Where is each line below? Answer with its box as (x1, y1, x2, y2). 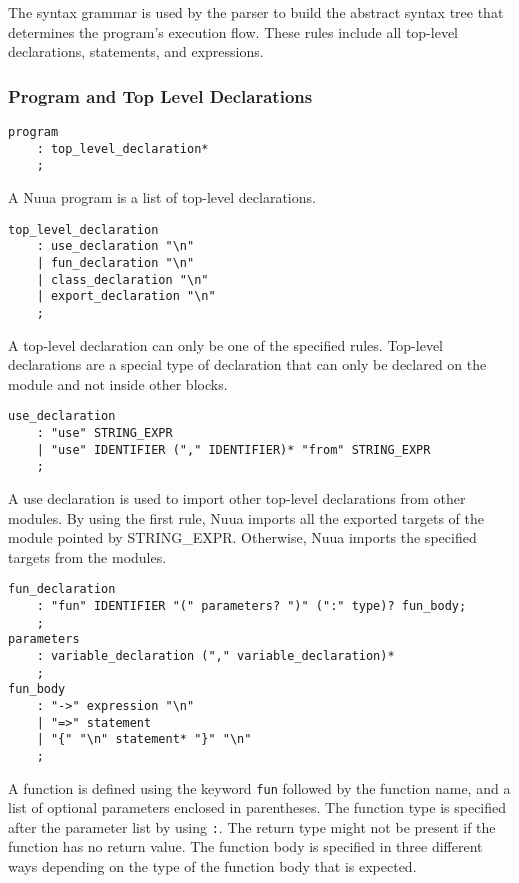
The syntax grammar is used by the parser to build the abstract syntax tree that (8, 2, 504, 22)
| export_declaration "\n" (36, 289, 216, 304)
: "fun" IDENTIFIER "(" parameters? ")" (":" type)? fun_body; (36, 598, 467, 613)
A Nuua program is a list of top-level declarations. (8, 186, 316, 207)
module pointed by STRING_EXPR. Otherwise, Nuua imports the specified (8, 527, 477, 548)
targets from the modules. (8, 546, 167, 567)
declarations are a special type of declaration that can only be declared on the (8, 354, 487, 375)
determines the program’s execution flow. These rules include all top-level (8, 21, 458, 42)
